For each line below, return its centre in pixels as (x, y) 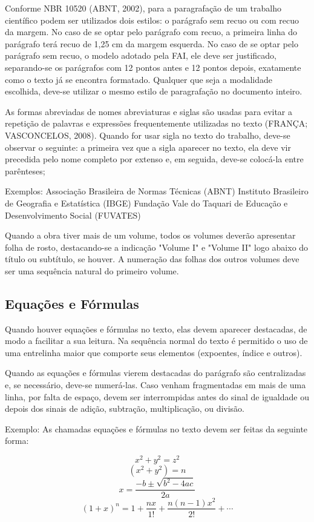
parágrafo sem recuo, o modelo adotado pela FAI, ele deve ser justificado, (141, 55)
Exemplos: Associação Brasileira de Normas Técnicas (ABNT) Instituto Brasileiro (157, 191)
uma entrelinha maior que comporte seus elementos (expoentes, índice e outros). (154, 352)
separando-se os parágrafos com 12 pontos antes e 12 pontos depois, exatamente (153, 67)
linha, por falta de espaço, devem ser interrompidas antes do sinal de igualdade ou (157, 396)
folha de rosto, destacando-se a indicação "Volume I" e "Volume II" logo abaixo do (157, 247)
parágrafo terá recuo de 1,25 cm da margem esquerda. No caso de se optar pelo (152, 43)
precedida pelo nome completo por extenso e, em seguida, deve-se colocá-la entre (154, 159)
